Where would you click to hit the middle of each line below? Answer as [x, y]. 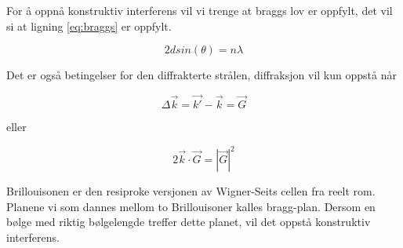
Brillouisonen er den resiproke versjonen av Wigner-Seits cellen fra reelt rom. [191, 191]
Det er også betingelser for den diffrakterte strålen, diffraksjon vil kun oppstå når [201, 75]
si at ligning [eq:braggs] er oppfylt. [89, 26]
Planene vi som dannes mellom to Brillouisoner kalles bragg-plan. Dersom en [191, 206]
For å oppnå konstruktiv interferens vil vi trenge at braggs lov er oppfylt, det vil [200, 10]
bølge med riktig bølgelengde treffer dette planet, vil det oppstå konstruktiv [189, 222]
